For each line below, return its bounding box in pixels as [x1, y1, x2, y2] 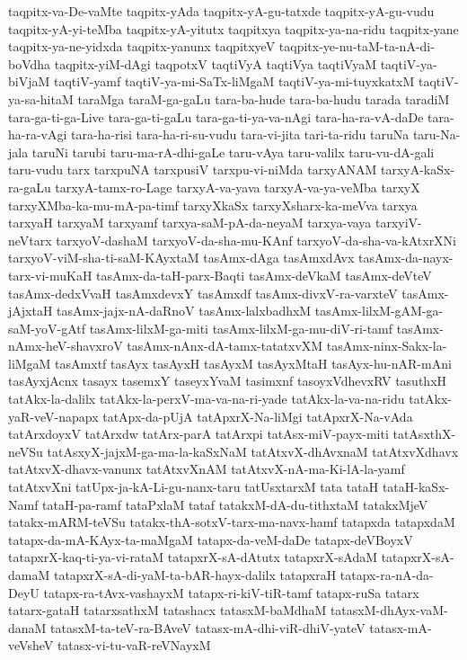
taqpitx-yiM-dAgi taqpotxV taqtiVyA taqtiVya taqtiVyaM [54, 54, 376, 73]
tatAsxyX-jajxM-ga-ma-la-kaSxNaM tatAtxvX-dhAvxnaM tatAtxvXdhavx [47, 441, 459, 460]
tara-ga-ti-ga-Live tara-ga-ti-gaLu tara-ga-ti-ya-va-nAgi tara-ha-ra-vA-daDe [8, 107, 424, 126]
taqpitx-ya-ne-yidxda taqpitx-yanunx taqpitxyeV [8, 37, 276, 56]
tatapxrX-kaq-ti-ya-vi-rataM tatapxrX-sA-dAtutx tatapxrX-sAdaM [8, 548, 378, 566]
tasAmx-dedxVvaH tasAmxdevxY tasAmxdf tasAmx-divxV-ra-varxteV [8, 283, 398, 302]
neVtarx [8, 230, 52, 249]
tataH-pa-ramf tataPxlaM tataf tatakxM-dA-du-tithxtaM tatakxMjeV [42, 495, 428, 513]
